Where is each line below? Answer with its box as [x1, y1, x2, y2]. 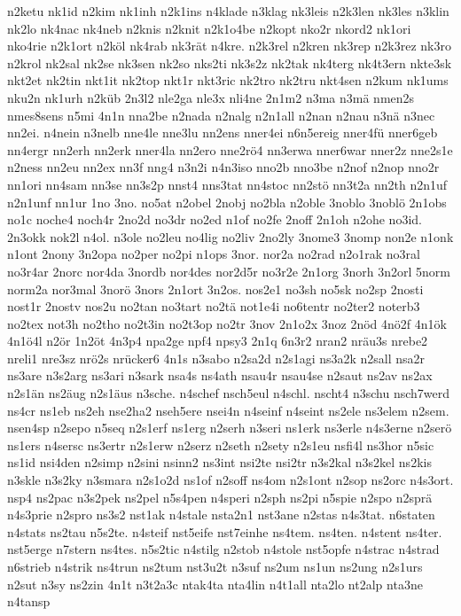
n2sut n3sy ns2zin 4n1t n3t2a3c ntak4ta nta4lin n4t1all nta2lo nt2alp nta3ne [7, 574, 423, 593]
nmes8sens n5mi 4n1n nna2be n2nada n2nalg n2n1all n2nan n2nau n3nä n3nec [7, 105, 435, 124]
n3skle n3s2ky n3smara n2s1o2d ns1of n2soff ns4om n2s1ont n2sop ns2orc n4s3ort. [7, 471, 454, 489]
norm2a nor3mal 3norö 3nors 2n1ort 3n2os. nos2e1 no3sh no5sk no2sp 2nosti [7, 279, 424, 298]
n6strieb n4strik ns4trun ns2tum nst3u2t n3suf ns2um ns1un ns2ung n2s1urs [7, 558, 423, 575]
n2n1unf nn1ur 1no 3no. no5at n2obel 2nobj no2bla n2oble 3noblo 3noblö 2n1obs [7, 192, 447, 211]
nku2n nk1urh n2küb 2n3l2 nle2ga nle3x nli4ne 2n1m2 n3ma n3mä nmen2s [7, 88, 415, 106]
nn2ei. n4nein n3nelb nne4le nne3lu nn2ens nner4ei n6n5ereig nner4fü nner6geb [7, 123, 438, 142]
